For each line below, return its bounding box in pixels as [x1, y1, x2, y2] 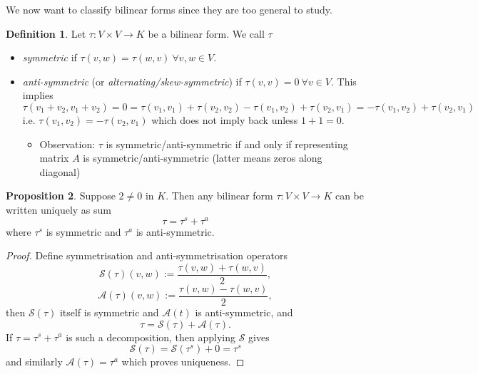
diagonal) [39, 164, 81, 179]
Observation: [39, 136, 96, 151]
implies [22, 88, 54, 103]
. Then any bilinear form [166, 188, 273, 203]
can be [335, 188, 364, 203]
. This [330, 73, 357, 88]
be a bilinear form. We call [148, 26, 265, 41]
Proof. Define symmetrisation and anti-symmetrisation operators [6, 248, 288, 263]
